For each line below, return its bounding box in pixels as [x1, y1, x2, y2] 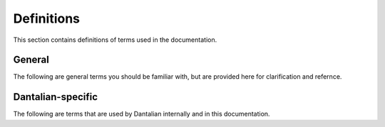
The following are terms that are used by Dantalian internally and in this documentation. [13, 110, 270, 118]
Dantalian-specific [13, 91, 98, 103]
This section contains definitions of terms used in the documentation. [13, 35, 217, 44]
